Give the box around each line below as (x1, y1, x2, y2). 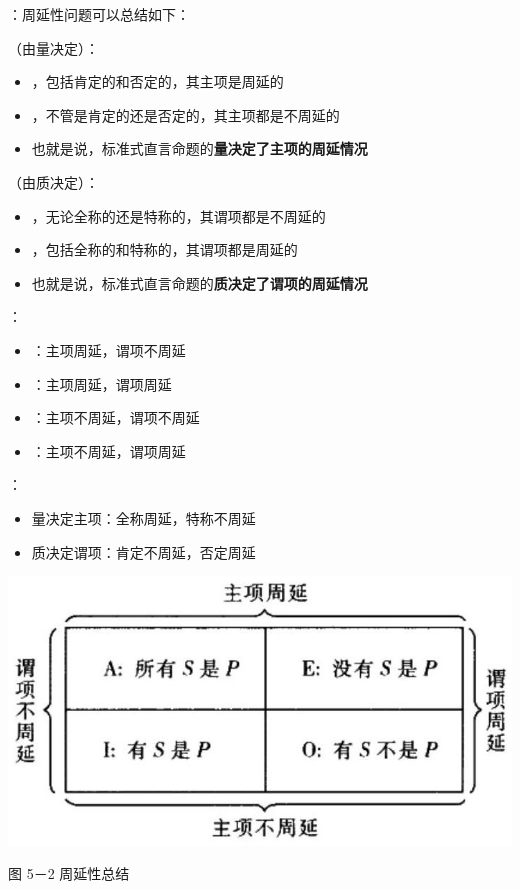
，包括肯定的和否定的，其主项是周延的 (31, 71, 284, 92)
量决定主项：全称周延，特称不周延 (31, 507, 256, 528)
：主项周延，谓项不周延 (31, 339, 186, 360)
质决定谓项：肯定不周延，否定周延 (31, 541, 256, 562)
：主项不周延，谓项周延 (31, 440, 186, 461)
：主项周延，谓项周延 (31, 373, 172, 394)
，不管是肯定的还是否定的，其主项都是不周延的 (31, 104, 340, 125)
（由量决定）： (8, 37, 99, 58)
